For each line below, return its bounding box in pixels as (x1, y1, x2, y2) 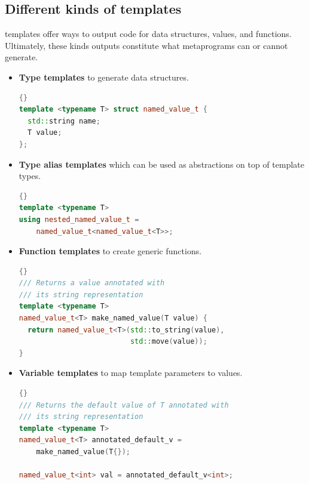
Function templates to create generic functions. (19, 245, 202, 257)
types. (19, 169, 41, 182)
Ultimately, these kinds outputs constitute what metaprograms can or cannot (5, 39, 288, 51)
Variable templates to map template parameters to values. (19, 366, 243, 379)
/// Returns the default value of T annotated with (19, 400, 229, 409)
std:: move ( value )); (130, 337, 207, 346)
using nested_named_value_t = (19, 215, 139, 224)
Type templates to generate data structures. (19, 70, 189, 83)
